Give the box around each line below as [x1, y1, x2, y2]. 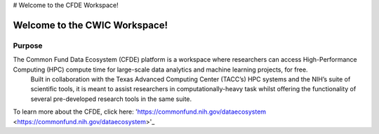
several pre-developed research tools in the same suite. [30, 95, 192, 103]
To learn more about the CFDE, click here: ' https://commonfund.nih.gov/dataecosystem [13, 107, 267, 116]
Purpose [13, 41, 43, 51]
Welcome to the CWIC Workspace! [13, 19, 168, 31]
